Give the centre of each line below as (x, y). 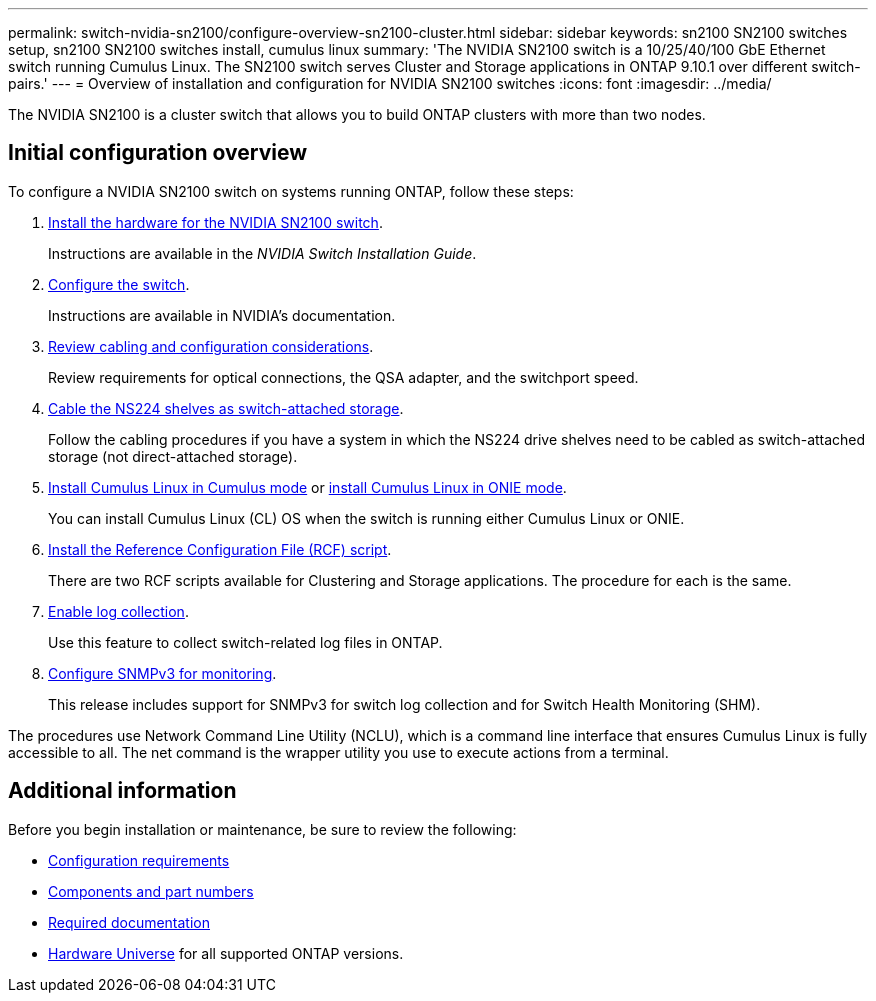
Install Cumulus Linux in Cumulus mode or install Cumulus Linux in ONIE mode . (307, 487)
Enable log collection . (118, 611)
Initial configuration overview (157, 153)
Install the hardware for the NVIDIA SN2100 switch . (215, 222)
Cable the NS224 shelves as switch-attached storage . (226, 408)
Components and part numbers (151, 891)
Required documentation (129, 922)
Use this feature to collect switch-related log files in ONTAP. (245, 642)
